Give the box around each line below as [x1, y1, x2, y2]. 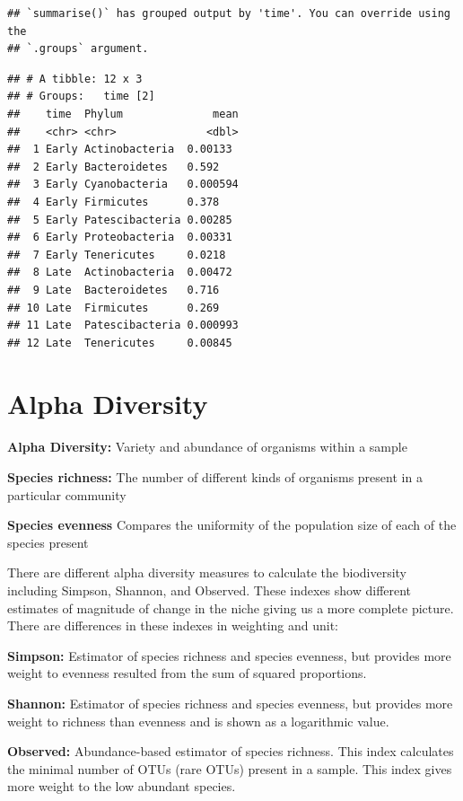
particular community [7, 485, 127, 504]
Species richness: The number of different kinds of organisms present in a [7, 468, 423, 486]
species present [7, 533, 89, 551]
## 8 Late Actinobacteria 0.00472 [7, 266, 232, 279]
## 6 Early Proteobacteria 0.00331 [7, 231, 232, 244]
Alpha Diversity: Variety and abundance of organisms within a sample [7, 437, 407, 456]
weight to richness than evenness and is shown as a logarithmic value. [7, 711, 389, 730]
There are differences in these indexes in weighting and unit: [7, 616, 338, 635]
